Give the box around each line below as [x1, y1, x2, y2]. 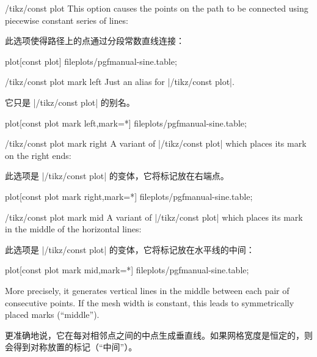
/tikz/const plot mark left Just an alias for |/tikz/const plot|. [5, 75, 235, 88]
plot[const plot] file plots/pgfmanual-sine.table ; [5, 54, 177, 67]
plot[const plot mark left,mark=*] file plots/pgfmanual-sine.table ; [5, 116, 247, 129]
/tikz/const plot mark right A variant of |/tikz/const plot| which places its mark [5, 137, 307, 150]
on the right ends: [5, 149, 71, 161]
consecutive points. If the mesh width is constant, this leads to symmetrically [5, 296, 294, 309]
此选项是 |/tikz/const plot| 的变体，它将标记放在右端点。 [5, 169, 229, 182]
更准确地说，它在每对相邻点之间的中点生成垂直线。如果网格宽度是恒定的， [5, 328, 304, 341]
